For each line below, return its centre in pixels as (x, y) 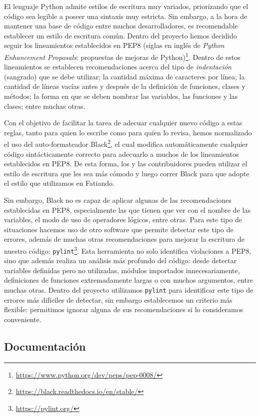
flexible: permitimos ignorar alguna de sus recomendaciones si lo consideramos (124, 309)
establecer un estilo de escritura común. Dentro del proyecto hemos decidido (120, 35)
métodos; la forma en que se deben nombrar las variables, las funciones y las (121, 96)
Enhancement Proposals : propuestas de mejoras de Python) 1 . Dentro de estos (122, 56)
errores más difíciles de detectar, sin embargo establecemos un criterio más (118, 299)
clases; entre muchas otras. (45, 106)
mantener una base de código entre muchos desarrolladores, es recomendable (121, 26)
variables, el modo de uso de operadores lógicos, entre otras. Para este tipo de (123, 219)
